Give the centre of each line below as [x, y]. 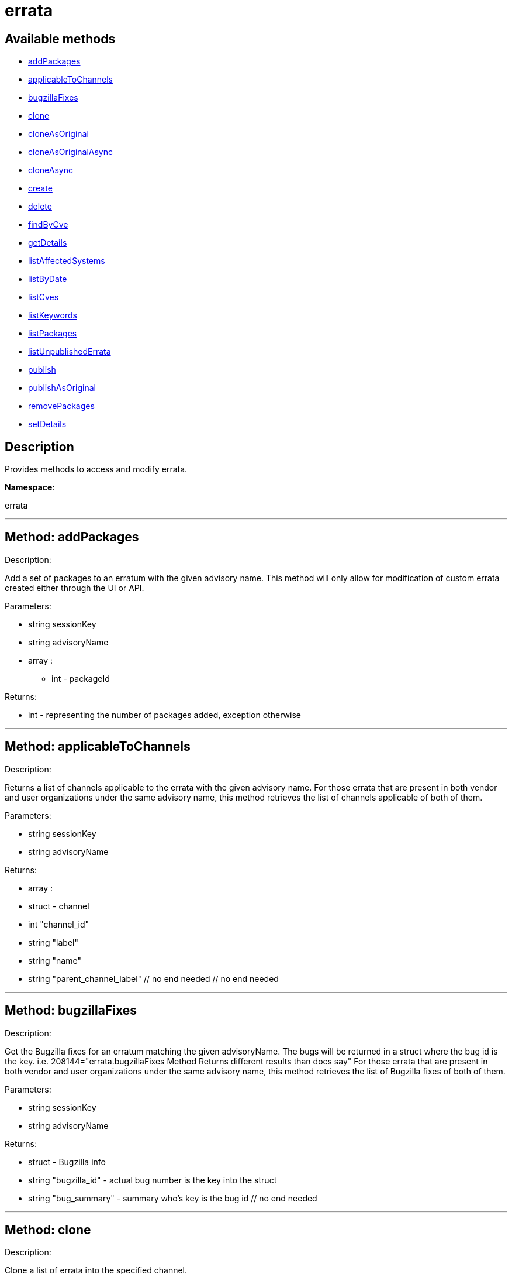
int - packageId [81, 678]
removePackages [61, 406]
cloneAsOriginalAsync [70, 152]
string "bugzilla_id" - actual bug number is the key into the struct [153, 1180]
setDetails [47, 424]
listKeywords [53, 315]
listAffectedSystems [67, 261]
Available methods [60, 39]
